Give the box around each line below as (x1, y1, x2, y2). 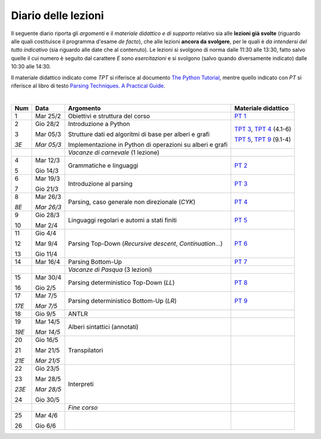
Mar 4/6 (34, 411, 58, 419)
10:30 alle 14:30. (11, 63, 51, 70)
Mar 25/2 (34, 112, 61, 120)
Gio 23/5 (34, 364, 59, 372)
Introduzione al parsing (68, 179, 133, 187)
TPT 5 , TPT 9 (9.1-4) (234, 135, 291, 143)
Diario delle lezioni (11, 9, 104, 22)
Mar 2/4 (34, 221, 58, 229)
